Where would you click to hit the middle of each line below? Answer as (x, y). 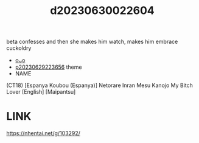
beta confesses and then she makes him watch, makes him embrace (92, 42)
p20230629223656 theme (48, 67)
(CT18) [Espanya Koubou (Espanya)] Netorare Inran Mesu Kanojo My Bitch (100, 85)
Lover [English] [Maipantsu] (41, 92)
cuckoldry (19, 48)
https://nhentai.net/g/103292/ (44, 133)
